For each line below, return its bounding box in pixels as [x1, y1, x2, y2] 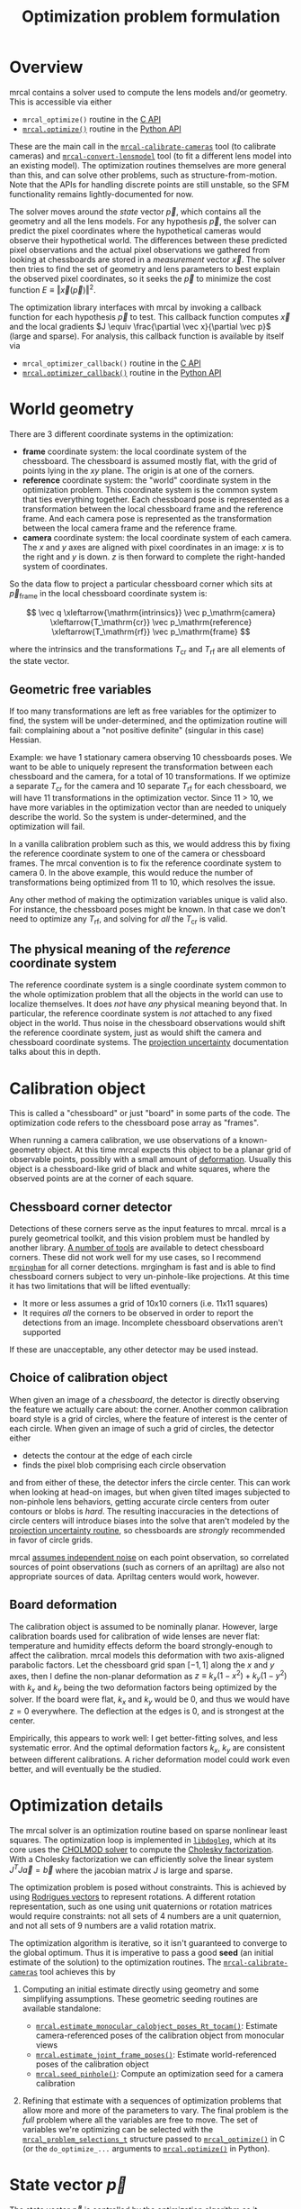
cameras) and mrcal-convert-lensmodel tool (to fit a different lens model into [9, 150, 292, 161]
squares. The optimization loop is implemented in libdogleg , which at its [9, 1834, 277, 1845]
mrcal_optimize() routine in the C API [22, 114, 162, 124]
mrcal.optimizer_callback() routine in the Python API [22, 367, 222, 377]
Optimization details [9, 1795, 164, 1815]
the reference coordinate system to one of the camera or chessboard [9, 848, 266, 859]
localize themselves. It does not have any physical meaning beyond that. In [9, 998, 288, 1010]
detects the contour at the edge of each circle [22, 1450, 193, 1460]
